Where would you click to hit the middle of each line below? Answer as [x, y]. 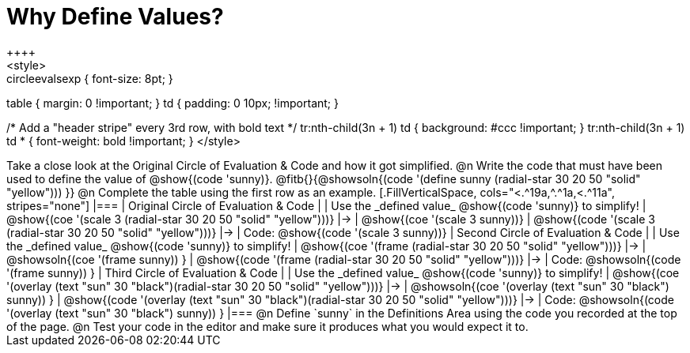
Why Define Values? [115, 17]
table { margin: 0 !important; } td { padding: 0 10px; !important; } [172, 103]
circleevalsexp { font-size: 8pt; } [90, 78]
